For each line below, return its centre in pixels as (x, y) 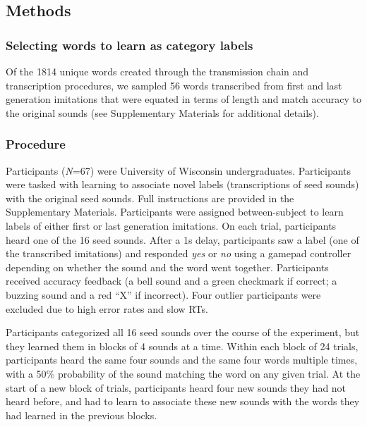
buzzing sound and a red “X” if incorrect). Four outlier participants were (163, 294)
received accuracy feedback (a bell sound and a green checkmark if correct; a (172, 281)
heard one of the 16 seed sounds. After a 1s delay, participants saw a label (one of (182, 239)
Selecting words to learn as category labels (130, 45)
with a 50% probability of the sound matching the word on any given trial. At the (183, 373)
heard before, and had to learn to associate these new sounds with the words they (183, 401)
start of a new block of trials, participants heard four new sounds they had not (176, 387)
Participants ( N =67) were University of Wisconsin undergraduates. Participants (179, 170)
